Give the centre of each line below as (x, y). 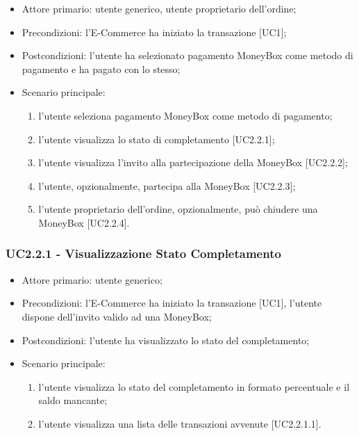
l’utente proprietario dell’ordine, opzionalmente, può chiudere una (178, 209)
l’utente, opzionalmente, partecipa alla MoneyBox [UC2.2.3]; (167, 185)
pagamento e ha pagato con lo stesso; (101, 68)
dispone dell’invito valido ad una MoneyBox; (117, 316)
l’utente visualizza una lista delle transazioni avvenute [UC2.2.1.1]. (180, 423)
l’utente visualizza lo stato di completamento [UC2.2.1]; (157, 139)
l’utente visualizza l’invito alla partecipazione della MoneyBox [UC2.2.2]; (193, 162)
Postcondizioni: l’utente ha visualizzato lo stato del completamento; (166, 340)
